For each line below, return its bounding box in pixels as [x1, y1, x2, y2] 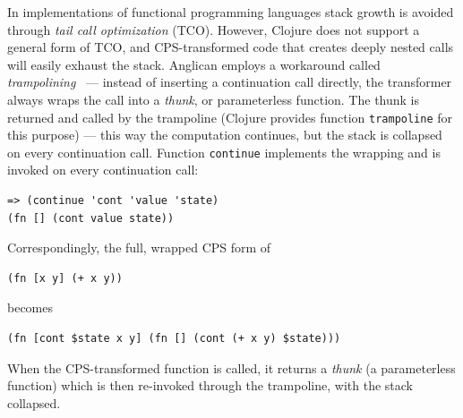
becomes [7, 298, 54, 317]
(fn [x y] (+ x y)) [7, 271, 123, 285]
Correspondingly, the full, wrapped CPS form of [7, 238, 271, 257]
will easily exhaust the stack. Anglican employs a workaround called [7, 55, 381, 73]
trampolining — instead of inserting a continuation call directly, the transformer [7, 73, 452, 91]
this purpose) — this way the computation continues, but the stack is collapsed [7, 125, 442, 144]
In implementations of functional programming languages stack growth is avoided [7, 3, 454, 21]
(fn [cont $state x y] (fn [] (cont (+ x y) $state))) [7, 332, 341, 345]
